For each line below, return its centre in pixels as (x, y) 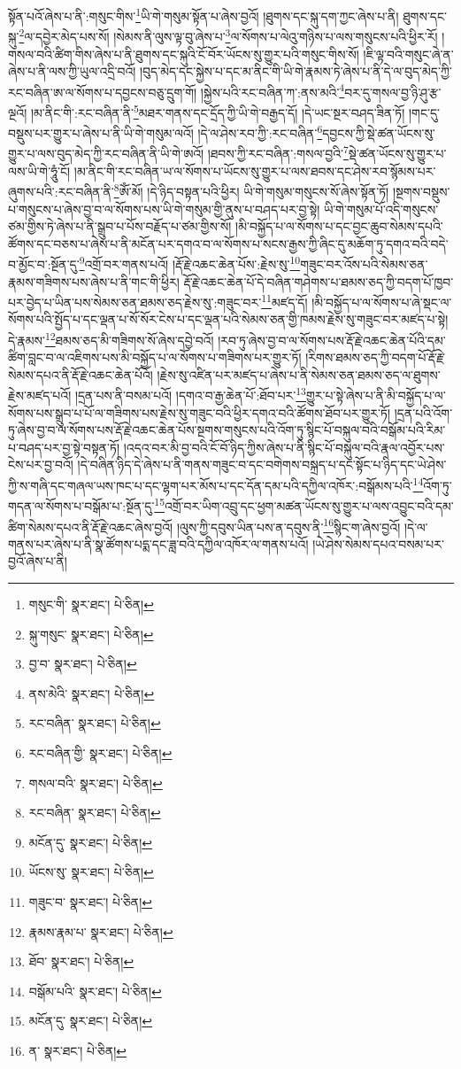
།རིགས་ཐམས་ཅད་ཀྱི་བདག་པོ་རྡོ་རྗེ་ (376, 357)
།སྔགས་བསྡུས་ (421, 191)
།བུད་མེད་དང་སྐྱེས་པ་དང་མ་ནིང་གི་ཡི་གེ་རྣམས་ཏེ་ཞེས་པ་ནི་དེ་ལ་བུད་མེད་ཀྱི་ (296, 71)
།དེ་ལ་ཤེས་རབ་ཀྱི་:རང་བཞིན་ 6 (260, 132)
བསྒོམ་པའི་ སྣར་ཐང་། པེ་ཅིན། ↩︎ (95, 991)
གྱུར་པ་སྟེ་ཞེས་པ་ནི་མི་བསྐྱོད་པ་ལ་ (376, 395)
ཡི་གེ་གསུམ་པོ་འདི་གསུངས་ (381, 209)
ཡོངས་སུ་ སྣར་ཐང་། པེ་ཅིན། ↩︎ (91, 872)
